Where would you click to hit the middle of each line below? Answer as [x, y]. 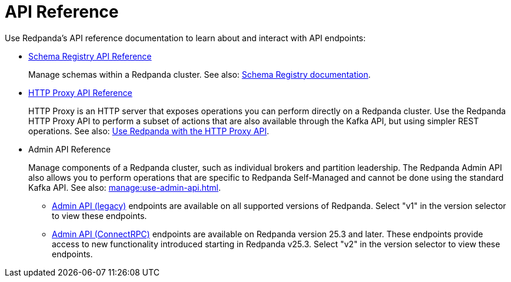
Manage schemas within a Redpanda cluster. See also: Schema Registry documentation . [200, 74]
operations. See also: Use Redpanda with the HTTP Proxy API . [149, 131]
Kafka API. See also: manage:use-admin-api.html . [125, 187]
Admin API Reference [69, 149]
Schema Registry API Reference [90, 56]
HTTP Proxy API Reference [80, 92]
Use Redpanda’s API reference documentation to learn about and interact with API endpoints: [185, 38]
